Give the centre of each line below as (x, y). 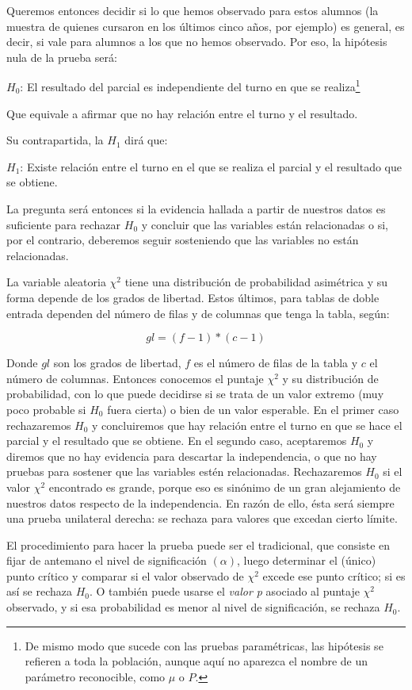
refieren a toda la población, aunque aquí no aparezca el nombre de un (196, 661)
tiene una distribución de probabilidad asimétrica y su (256, 282)
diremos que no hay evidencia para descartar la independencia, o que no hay (192, 456)
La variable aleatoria (56, 282)
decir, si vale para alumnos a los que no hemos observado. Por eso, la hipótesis (197, 42)
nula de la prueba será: (62, 57)
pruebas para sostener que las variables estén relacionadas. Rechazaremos (184, 471)
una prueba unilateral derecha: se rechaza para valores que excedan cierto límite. (202, 518)
